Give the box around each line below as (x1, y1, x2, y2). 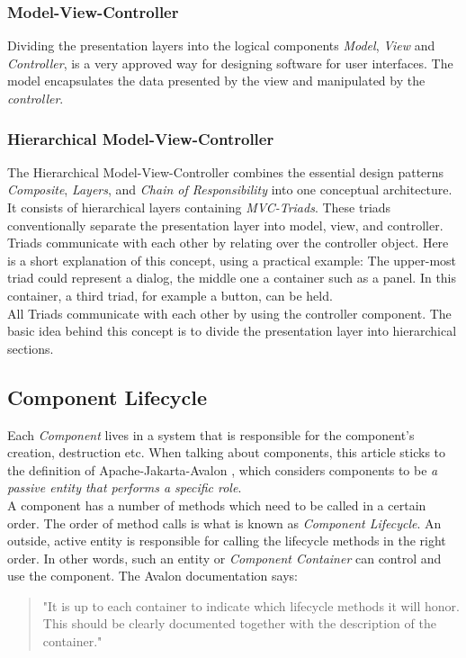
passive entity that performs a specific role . (7, 478, 242, 497)
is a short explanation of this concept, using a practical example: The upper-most (7, 250, 457, 269)
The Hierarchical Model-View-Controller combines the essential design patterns (7, 162, 444, 181)
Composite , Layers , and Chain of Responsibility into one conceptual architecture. (7, 180, 453, 199)
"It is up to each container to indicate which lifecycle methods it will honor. (42, 596, 460, 615)
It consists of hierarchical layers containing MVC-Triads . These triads (7, 198, 391, 216)
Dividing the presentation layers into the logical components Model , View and (7, 36, 435, 55)
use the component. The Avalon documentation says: (7, 566, 299, 585)
